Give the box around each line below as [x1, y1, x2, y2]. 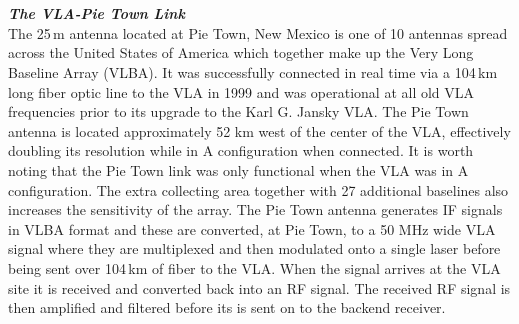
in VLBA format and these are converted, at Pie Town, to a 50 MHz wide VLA [8, 218, 496, 239]
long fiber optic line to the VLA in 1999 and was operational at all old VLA [8, 81, 475, 102]
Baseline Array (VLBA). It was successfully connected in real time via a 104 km [8, 61, 498, 82]
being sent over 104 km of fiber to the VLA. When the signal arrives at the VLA [8, 257, 501, 278]
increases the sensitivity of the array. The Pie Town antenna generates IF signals [8, 199, 503, 220]
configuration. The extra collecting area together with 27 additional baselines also [8, 179, 509, 200]
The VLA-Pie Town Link [8, 3, 185, 24]
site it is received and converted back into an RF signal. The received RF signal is [8, 277, 511, 298]
